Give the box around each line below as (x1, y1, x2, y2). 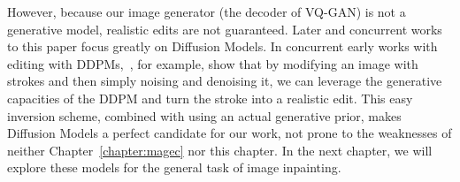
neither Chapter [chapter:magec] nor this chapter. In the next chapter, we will (7, 140, 433, 159)
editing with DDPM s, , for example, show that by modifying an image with (7, 54, 418, 72)
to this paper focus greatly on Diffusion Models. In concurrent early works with (7, 37, 438, 56)
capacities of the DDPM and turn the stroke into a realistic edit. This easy (7, 88, 413, 107)
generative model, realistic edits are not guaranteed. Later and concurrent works (7, 19, 442, 38)
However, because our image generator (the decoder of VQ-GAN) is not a (7, 3, 406, 20)
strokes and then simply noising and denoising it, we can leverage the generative (7, 72, 442, 90)
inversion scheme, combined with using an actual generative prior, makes (7, 106, 402, 125)
